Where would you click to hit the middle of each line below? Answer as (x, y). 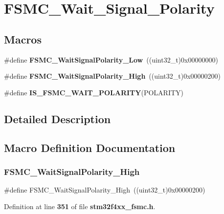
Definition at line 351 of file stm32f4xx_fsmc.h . (80, 206)
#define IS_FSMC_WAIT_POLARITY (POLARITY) (94, 92)
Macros (23, 39)
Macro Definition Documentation (90, 147)
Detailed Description (57, 118)
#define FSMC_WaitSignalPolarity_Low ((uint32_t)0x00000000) (111, 59)
